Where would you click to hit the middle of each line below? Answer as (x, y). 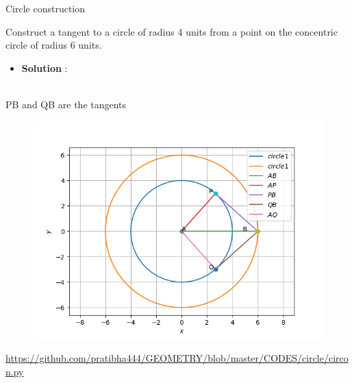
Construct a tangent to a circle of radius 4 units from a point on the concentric (172, 31)
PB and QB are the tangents (66, 104)
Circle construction (46, 8)
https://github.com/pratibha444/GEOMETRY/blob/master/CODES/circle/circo (177, 358)
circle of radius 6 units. (54, 45)
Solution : (45, 67)
